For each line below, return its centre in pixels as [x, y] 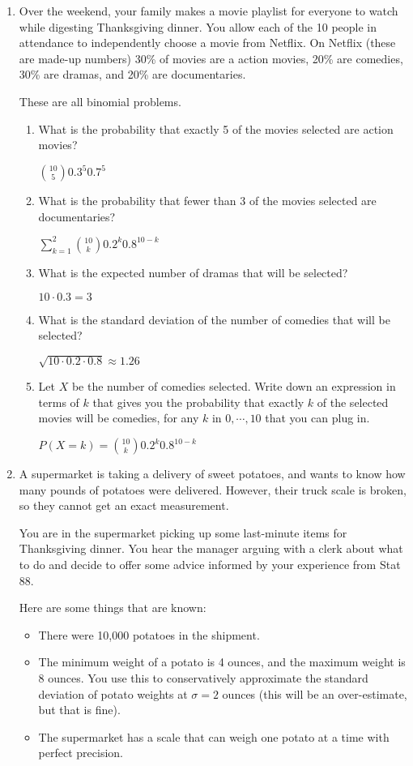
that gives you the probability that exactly [198, 402]
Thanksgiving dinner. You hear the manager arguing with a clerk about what [211, 548]
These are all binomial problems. [100, 101]
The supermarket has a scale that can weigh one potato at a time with [214, 736]
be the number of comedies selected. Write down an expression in [234, 386]
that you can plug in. [317, 418]
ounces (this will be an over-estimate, [315, 693]
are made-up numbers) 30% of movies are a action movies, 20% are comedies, [211, 58]
